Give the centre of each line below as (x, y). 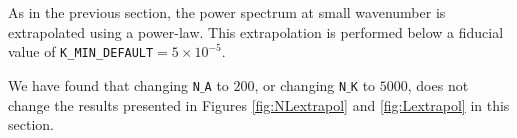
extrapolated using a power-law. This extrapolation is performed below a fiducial (256, 31)
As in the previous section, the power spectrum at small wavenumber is (227, 12)
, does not (438, 84)
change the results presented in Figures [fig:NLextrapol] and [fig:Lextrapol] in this (259, 104)
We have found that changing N (104, 84)
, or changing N (300, 84)
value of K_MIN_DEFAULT (81, 51)
